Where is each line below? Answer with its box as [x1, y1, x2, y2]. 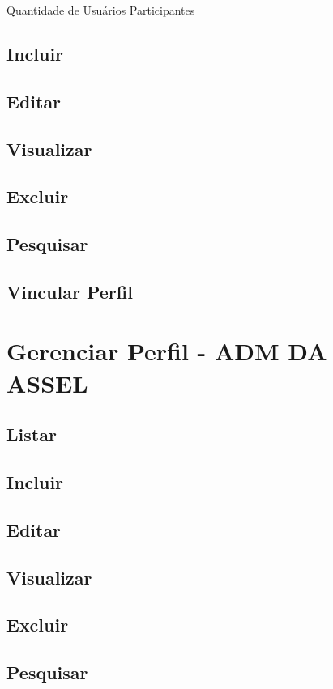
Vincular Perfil [6, 279, 133, 304]
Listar [6, 422, 57, 447]
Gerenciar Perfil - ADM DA [6, 334, 327, 368]
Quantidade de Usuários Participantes [6, 2, 195, 18]
